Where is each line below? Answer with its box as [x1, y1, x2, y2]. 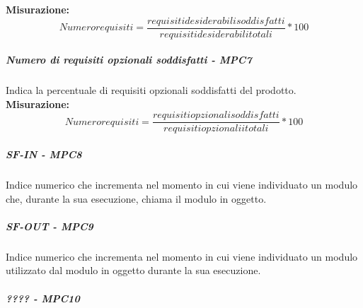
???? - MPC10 [6, 290, 80, 305]
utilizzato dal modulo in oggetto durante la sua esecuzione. [6, 263, 261, 278]
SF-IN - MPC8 [6, 147, 82, 162]
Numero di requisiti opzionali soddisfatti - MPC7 [6, 52, 252, 67]
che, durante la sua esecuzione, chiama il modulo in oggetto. [6, 191, 267, 206]
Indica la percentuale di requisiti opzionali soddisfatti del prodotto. [6, 83, 296, 97]
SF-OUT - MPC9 [6, 218, 93, 233]
